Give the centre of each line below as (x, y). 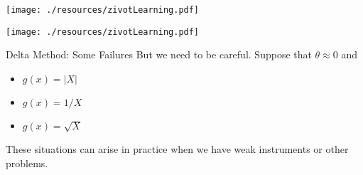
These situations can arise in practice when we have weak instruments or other (177, 148)
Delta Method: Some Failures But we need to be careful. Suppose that (159, 54)
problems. (27, 163)
